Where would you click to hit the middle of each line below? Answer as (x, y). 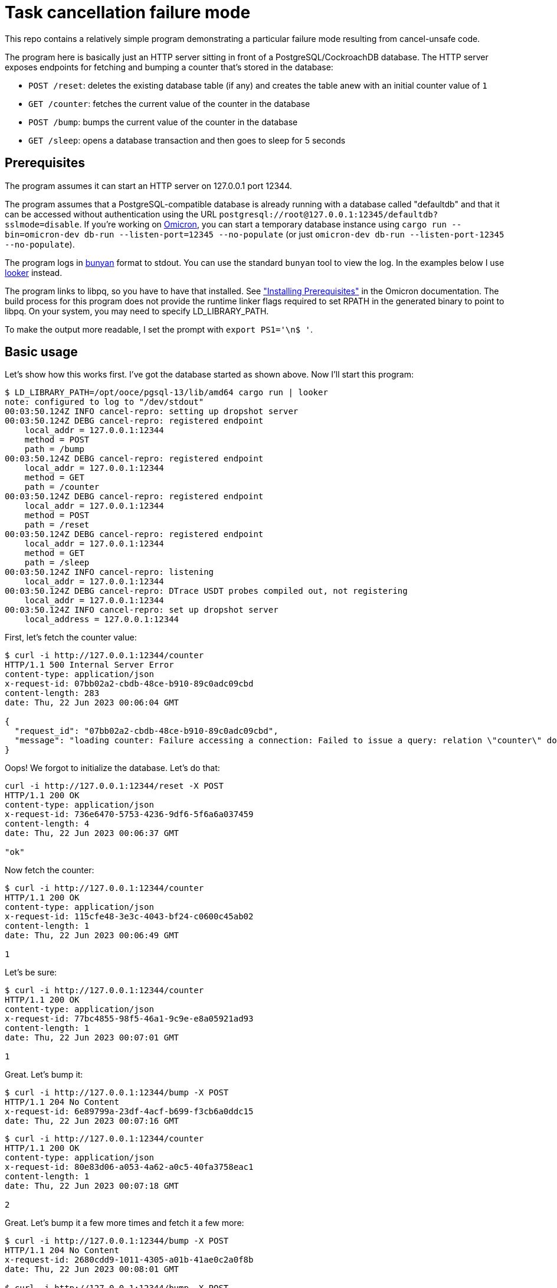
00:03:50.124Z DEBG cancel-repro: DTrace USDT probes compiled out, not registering (206, 591)
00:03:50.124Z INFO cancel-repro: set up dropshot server (142, 610)
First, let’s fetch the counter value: (71, 638)
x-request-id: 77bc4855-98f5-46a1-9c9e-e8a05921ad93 (129, 1019)
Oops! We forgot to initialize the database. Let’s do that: (112, 768)
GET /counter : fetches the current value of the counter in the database (169, 103)
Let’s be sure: (31, 972)
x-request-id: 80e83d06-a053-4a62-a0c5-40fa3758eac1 (129, 1167)
